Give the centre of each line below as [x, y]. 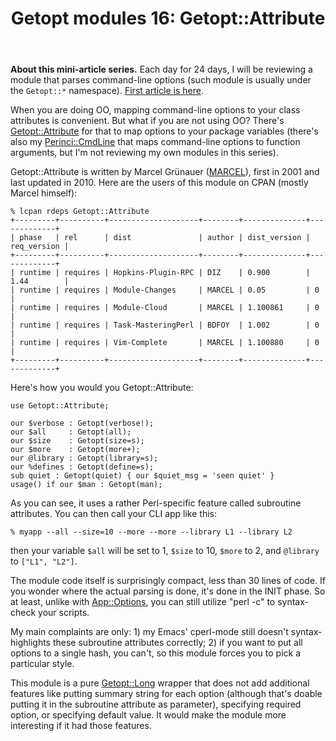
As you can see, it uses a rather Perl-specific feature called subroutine [156, 503]
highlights [31, 643]
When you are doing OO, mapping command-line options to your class [155, 110]
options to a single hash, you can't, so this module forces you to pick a [156, 653]
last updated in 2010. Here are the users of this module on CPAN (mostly [159, 183]
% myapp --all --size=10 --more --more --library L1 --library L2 [151, 532]
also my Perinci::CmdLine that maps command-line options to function [155, 142]
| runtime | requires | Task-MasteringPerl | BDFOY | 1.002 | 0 [165, 325]
